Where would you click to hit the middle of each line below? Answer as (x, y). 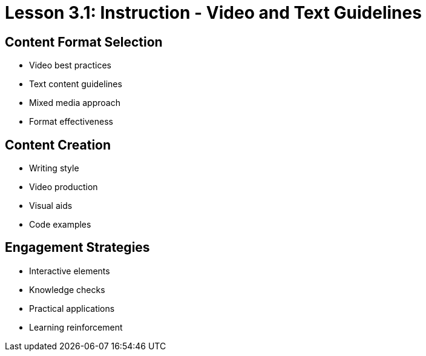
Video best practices (70, 65)
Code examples (60, 225)
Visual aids (51, 206)
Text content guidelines (76, 84)
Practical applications (72, 308)
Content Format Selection (84, 42)
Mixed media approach (75, 103)
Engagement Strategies (77, 248)
